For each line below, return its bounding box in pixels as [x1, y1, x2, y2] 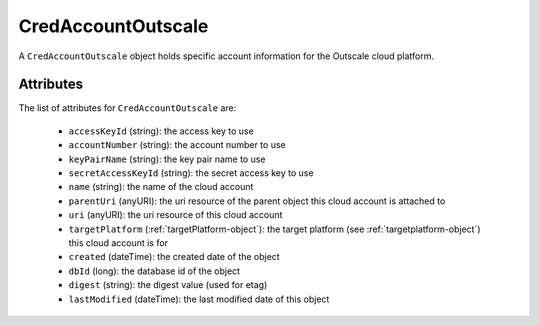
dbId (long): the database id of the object [68, 265, 240, 277]
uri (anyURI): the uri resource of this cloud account [68, 209, 283, 221]
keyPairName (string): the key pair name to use [68, 153, 266, 165]
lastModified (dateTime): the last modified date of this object [68, 293, 330, 305]
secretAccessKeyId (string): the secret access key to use [68, 167, 314, 179]
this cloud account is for [68, 236, 169, 249]
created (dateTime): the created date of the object [68, 251, 280, 263]
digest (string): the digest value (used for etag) [68, 279, 268, 291]
